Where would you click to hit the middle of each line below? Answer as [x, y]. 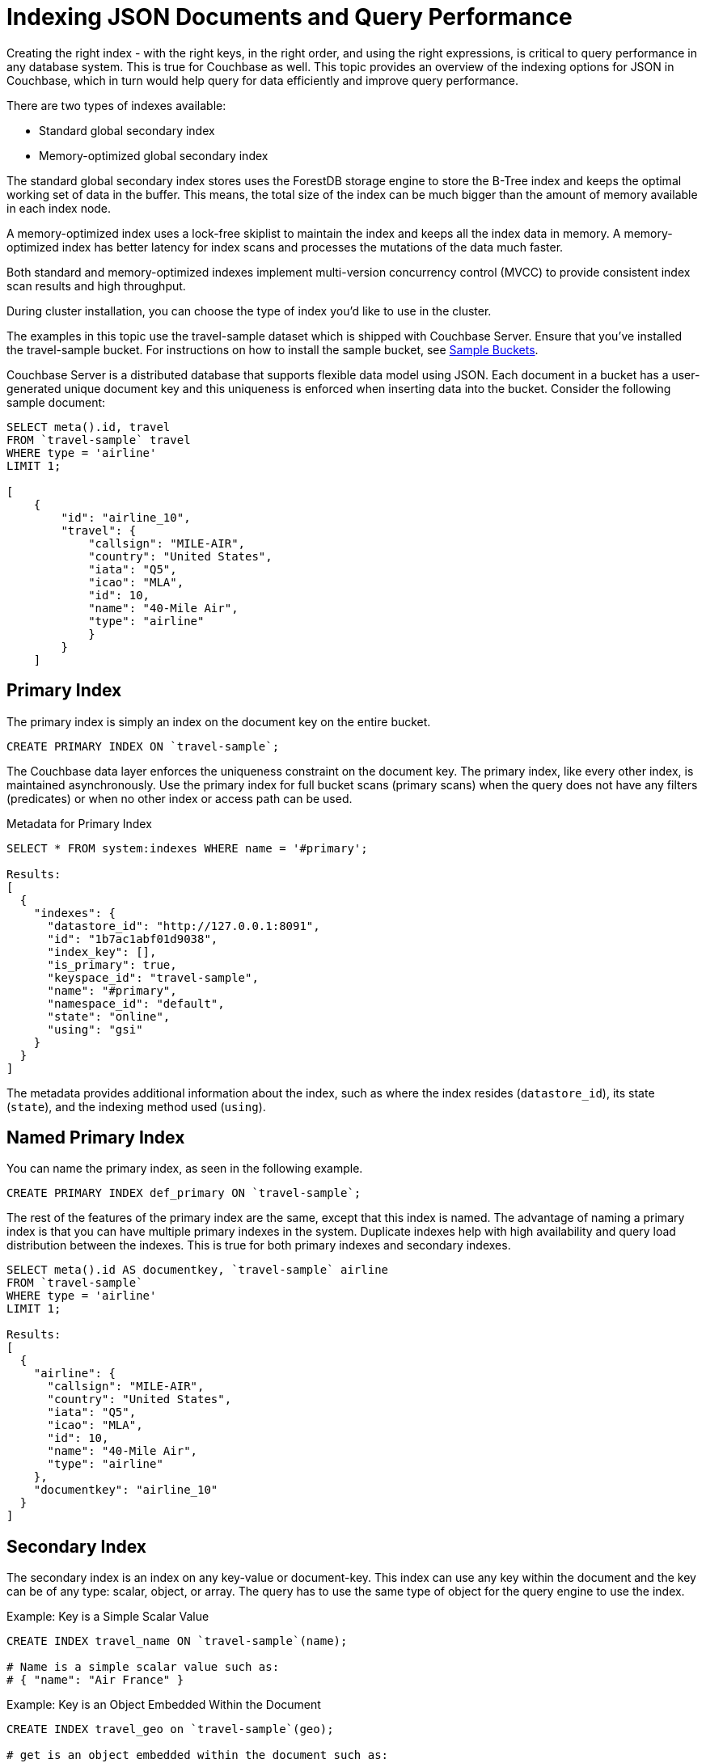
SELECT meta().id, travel [89, 427]
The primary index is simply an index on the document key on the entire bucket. [219, 721]
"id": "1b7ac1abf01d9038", [133, 939]
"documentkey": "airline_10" [126, 1490]
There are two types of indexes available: [116, 105]
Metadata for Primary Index [79, 823]
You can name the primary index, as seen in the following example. [185, 1169]
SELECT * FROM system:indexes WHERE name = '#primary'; [187, 848]
